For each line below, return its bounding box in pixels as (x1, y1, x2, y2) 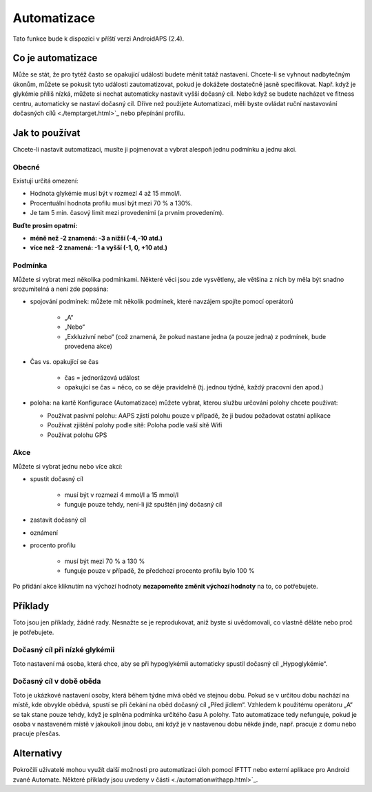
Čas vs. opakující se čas (30, 358, 99, 366)
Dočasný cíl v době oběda (12, 676, 101, 686)
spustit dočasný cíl (30, 475, 84, 483)
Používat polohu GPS (47, 431, 107, 439)
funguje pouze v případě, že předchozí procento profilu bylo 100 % (64, 566, 255, 575)
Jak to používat (12, 127, 81, 139)
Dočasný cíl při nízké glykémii (12, 645, 115, 655)
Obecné (12, 162, 41, 172)
